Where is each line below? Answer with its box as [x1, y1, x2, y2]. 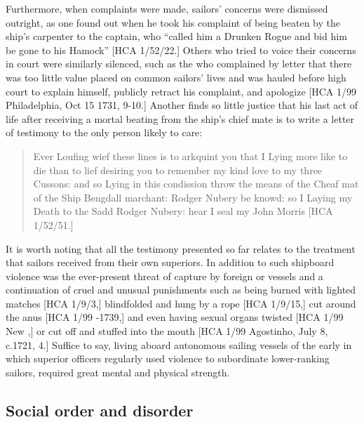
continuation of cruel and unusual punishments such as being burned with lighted [6, 282, 356, 297]
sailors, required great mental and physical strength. [6, 364, 230, 379]
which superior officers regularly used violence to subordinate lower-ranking [6, 351, 330, 366]
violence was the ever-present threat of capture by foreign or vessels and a [6, 268, 323, 283]
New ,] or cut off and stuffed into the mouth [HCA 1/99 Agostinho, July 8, [6, 324, 328, 338]
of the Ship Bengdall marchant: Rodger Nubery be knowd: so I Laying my [33, 190, 353, 204]
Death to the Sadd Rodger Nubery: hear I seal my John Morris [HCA [33, 204, 333, 218]
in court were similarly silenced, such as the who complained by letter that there [6, 56, 352, 71]
